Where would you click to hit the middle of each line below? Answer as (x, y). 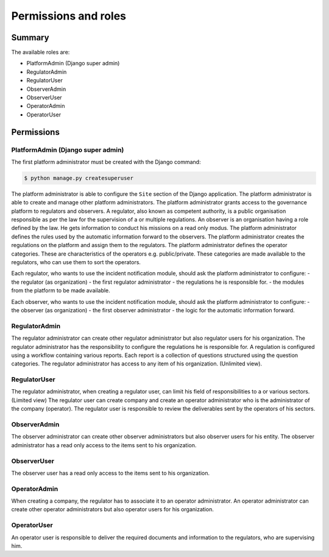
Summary (30, 38)
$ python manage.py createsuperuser (79, 178)
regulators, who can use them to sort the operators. (76, 262)
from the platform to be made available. (61, 290)
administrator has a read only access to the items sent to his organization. (104, 445)
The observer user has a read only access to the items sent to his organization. (111, 473)
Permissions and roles (69, 16)
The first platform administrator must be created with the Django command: (106, 162)
